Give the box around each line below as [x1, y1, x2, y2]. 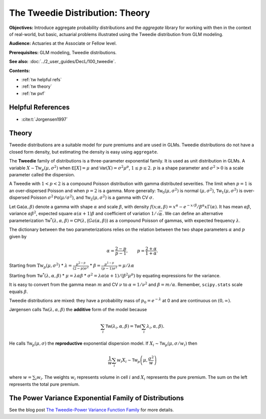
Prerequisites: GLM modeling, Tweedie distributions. [9, 49, 117, 55]
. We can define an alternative [162, 211, 224, 216]
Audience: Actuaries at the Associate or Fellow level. [9, 40, 117, 46]
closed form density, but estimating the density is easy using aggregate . [9, 149, 159, 155]
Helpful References [9, 103, 70, 112]
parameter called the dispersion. [9, 172, 75, 178]
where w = [9, 374, 32, 380]
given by [9, 233, 27, 239]
